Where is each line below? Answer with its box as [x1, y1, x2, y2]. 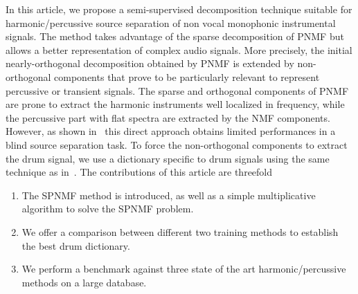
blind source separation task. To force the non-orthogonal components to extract [6, 137, 348, 151]
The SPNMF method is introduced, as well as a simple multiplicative [21, 187, 316, 202]
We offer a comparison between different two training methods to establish [21, 224, 339, 239]
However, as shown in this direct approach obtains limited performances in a [6, 124, 336, 138]
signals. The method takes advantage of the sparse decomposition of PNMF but [6, 29, 344, 44]
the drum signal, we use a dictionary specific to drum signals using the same [6, 151, 330, 165]
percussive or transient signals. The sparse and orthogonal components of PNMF [6, 83, 349, 98]
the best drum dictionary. [21, 238, 130, 252]
